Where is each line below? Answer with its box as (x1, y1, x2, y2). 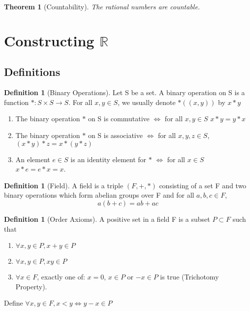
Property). (15, 281, 47, 291)
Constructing (4, 30, 94, 50)
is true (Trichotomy (160, 272, 219, 282)
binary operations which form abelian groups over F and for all (4, 190, 194, 200)
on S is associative (88, 130, 143, 140)
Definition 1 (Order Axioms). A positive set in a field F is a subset (4, 213, 210, 224)
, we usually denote (118, 97, 176, 107)
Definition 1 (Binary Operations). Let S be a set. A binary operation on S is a (4, 87, 245, 98)
